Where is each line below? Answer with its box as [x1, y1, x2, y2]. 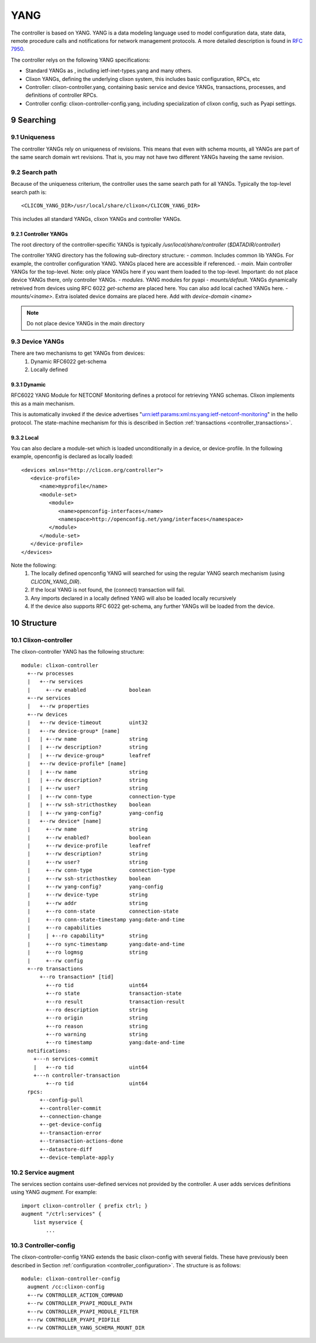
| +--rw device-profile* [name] [27, 760, 126, 767]
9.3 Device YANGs [11, 337, 64, 345]
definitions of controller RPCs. [25, 91, 98, 99]
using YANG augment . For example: [11, 1189, 97, 1196]
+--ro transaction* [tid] [39, 974, 114, 980]
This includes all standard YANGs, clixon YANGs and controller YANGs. [11, 215, 181, 222]
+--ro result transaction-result [46, 998, 185, 1005]
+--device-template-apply [39, 1154, 114, 1161]
